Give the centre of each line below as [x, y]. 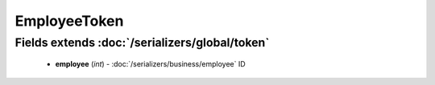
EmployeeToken [69, 21]
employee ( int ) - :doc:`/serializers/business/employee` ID [150, 64]
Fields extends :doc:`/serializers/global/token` [142, 42]
